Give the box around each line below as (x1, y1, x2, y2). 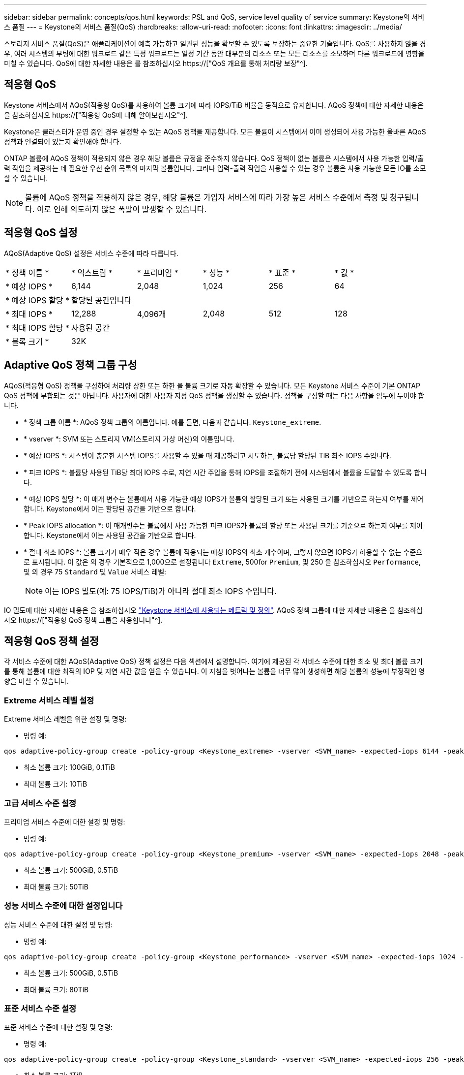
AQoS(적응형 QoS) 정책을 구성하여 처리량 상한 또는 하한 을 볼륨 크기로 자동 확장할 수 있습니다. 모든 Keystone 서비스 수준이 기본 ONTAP (4, 381, 420, 390)
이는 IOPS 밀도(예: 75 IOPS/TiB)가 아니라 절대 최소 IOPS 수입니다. (45, 586, 277, 596)
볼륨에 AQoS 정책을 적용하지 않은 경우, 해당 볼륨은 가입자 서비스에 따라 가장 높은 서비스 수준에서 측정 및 (25, 192, 388, 202)
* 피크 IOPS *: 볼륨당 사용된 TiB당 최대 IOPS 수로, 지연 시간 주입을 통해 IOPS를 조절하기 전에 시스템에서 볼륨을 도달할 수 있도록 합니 (24, 468, 427, 476)
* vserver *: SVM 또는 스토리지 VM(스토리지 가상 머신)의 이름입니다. (24, 434, 234, 443)
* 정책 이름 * (5, 267, 49, 278)
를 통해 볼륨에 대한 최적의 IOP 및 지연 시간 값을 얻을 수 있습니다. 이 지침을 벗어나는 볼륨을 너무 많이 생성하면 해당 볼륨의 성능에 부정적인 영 (4, 667, 425, 676)
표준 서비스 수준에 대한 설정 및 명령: (4, 1023, 113, 1032)
